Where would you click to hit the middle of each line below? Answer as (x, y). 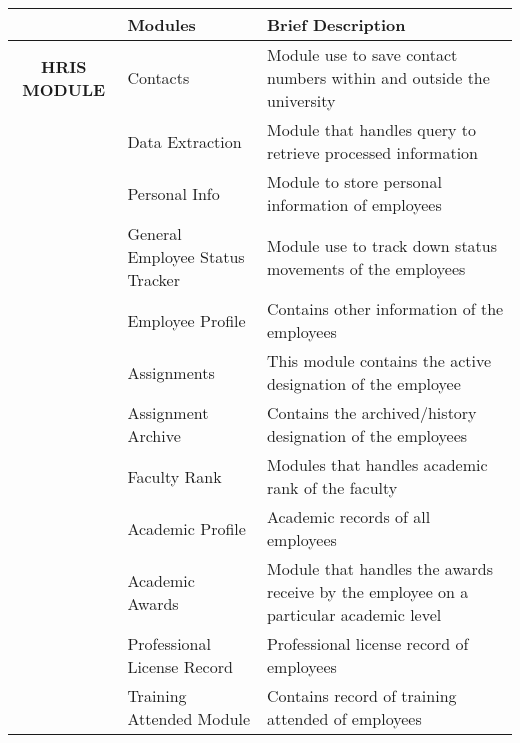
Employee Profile (186, 320)
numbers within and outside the (378, 77)
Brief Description (336, 24)
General (154, 233)
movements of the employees (366, 268)
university (301, 100)
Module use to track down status (382, 245)
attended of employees (344, 718)
